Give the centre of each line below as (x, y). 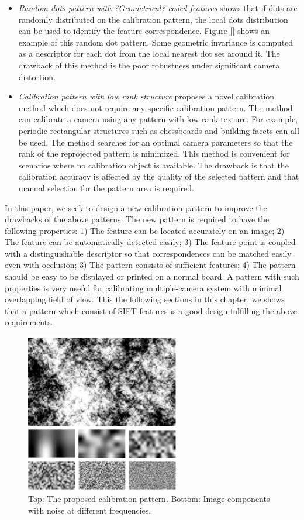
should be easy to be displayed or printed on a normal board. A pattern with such (152, 276)
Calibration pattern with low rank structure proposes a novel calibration (146, 96)
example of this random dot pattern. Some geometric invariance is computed (156, 42)
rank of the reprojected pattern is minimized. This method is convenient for (154, 154)
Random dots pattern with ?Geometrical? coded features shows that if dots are (158, 8)
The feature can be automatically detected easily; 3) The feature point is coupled (150, 242)
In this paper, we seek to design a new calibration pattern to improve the (136, 207)
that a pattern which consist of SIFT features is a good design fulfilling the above (151, 310)
